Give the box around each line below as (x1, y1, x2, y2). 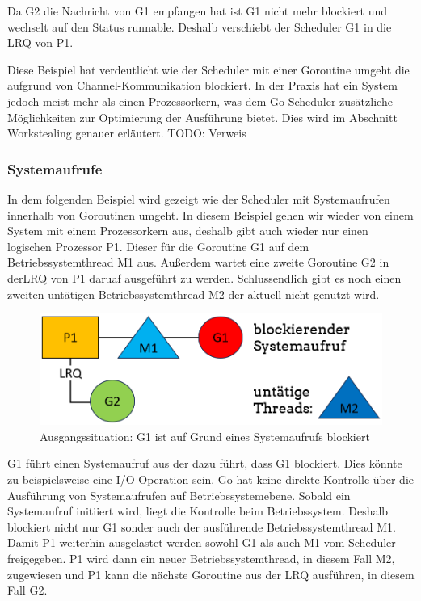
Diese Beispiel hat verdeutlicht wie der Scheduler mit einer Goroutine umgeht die (7, 61, 410, 78)
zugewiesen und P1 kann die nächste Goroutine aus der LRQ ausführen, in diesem (7, 565, 415, 582)
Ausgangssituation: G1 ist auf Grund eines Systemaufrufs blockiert (40, 427, 370, 444)
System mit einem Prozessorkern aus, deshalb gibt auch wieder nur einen (7, 222, 368, 239)
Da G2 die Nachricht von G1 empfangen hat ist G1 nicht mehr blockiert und (7, 2, 388, 19)
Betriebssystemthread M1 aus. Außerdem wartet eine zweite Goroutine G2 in (7, 254, 389, 271)
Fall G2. (7, 582, 48, 599)
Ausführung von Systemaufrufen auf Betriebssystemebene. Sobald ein (7, 486, 351, 503)
